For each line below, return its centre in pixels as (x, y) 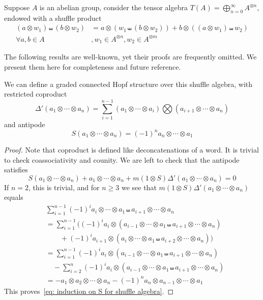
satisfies (16, 170)
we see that (139, 187)
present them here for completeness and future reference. (93, 67)
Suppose (17, 7)
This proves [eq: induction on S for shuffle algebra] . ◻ (89, 291)
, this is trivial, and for (64, 187)
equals (14, 197)
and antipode (25, 124)
